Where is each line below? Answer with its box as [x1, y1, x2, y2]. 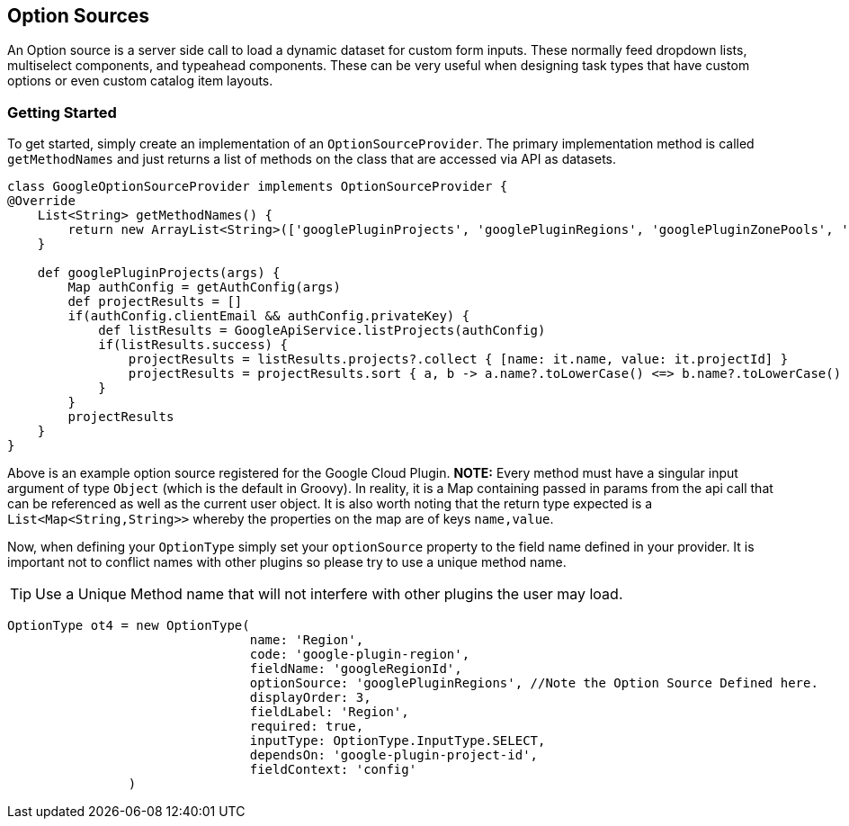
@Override [7, 193, 76, 209]
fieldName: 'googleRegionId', [249, 661, 462, 677]
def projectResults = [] [67, 294, 243, 310]
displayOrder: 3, [249, 690, 371, 705]
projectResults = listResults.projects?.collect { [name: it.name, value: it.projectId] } [128, 352, 789, 367]
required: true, [249, 719, 364, 734]
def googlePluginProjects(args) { [37, 265, 281, 281]
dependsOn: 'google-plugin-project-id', [249, 748, 539, 763]
